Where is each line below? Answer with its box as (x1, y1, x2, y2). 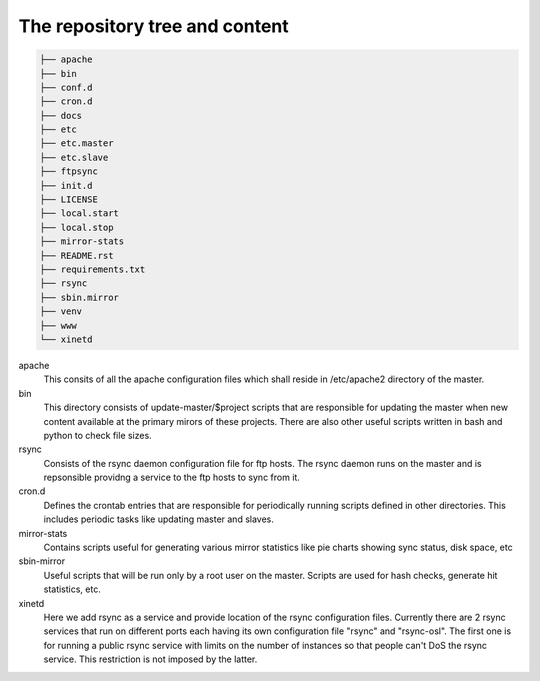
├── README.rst (39, 250, 114, 261)
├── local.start (39, 208, 120, 219)
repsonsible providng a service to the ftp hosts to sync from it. (43, 471, 300, 484)
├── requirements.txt (39, 264, 146, 275)
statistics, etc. (43, 583, 102, 595)
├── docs (39, 110, 83, 121)
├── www (39, 320, 77, 331)
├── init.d (39, 180, 93, 191)
